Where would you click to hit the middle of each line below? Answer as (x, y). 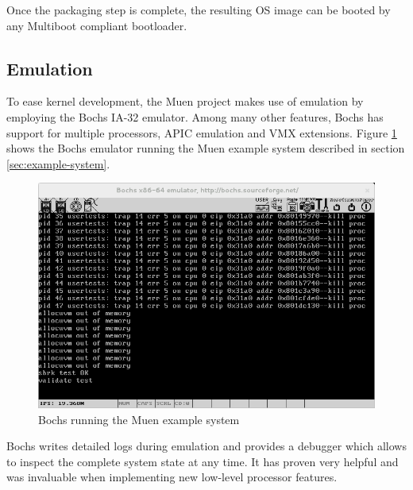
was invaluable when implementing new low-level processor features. (172, 477)
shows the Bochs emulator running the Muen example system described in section (206, 148)
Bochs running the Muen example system (139, 419)
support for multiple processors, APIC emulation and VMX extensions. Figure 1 (202, 132)
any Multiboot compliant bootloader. (97, 25)
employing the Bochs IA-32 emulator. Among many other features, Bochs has (195, 116)
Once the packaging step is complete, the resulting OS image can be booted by (199, 10)
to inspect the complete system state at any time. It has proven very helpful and (203, 461)
